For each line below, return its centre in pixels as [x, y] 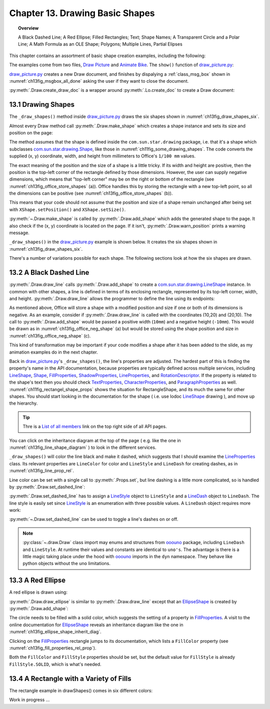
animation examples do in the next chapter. [54, 352]
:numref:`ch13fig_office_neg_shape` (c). [50, 335]
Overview [28, 28]
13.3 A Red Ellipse [37, 580]
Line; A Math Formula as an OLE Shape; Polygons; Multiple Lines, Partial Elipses [100, 44]
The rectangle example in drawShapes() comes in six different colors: [81, 690]
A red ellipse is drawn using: [38, 592]
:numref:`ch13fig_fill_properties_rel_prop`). [53, 648]
